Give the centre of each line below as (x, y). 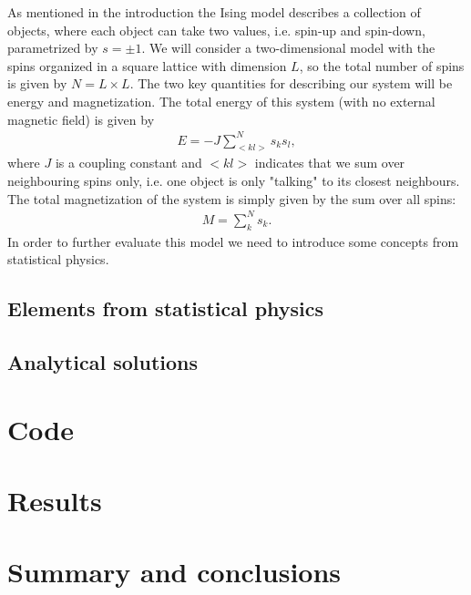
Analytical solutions (102, 361)
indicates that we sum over (330, 163)
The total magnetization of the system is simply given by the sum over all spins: (232, 198)
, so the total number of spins (382, 65)
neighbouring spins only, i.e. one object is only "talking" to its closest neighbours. (234, 181)
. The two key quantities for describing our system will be (291, 83)
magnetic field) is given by (81, 119)
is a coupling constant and (128, 163)
